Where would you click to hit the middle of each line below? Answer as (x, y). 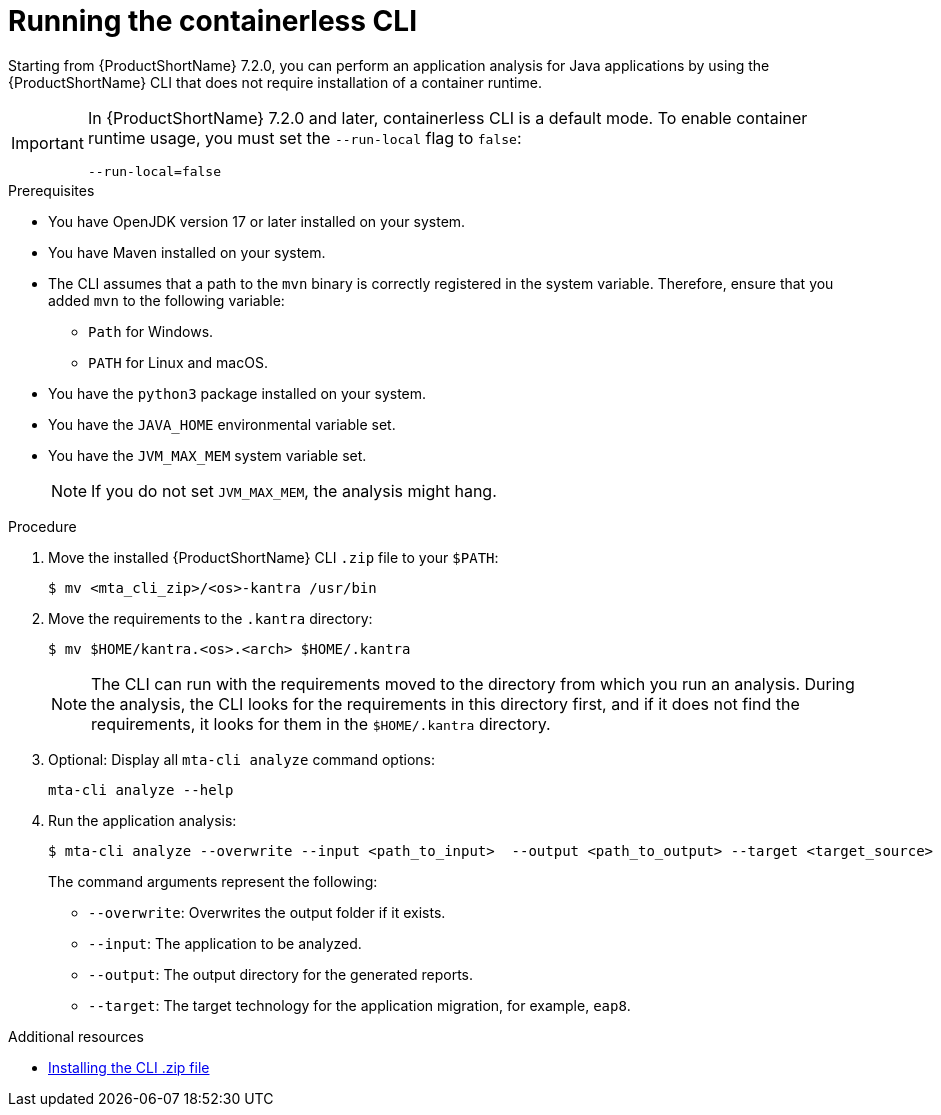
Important (47, 143)
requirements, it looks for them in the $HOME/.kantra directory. (321, 723)
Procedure (42, 526)
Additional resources (76, 1036)
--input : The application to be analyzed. (225, 943)
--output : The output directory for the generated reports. (281, 974)
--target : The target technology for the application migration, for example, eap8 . (359, 1005)
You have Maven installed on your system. (187, 252)
